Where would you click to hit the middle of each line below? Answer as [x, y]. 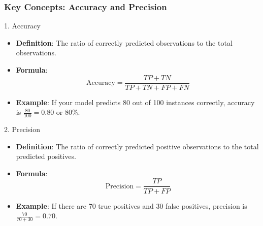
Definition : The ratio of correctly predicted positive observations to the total [137, 146]
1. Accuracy [22, 26]
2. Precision [22, 129]
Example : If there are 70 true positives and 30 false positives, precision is [131, 205]
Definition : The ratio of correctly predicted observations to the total [124, 42]
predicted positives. [46, 156]
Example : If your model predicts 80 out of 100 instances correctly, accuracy [135, 102]
